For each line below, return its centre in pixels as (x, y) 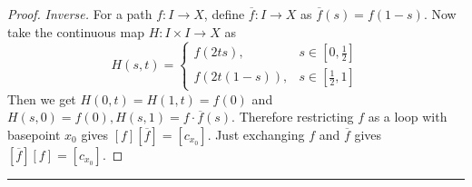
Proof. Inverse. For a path (80, 14)
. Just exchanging (256, 134)
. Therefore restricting (293, 117)
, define (224, 14)
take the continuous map (76, 31)
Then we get (42, 98)
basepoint (34, 134)
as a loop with (408, 117)
